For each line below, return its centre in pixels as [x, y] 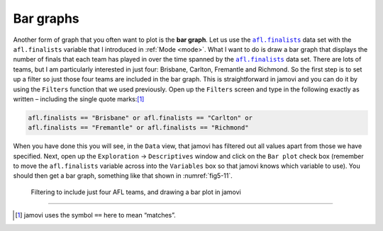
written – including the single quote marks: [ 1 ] [79, 98]
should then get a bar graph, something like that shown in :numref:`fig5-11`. [123, 176]
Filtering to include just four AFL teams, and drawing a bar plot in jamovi [136, 192]
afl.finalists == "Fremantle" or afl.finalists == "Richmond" [138, 128]
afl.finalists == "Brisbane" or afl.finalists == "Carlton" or [140, 118]
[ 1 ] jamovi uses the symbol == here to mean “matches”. [96, 215]
